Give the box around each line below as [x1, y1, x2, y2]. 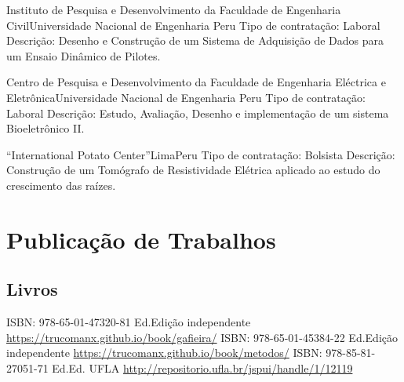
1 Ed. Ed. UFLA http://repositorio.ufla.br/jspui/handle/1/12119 [42, 359, 353, 376]
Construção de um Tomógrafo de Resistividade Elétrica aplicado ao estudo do [6, 162, 380, 178]
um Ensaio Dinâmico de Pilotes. [6, 47, 161, 64]
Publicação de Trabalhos [6, 223, 276, 255]
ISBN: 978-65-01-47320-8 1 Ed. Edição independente [6, 314, 251, 330]
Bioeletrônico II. [6, 120, 85, 136]
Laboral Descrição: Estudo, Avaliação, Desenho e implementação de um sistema [6, 104, 389, 121]
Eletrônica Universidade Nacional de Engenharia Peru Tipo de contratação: [6, 89, 366, 105]
